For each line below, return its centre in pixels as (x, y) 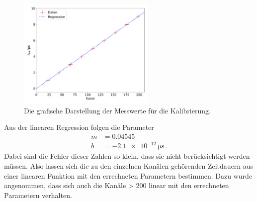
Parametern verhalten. (38, 195)
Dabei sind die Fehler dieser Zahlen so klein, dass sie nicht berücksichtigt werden (127, 156)
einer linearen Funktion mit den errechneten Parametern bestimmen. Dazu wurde (128, 175)
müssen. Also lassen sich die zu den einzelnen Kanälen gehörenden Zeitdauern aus (129, 166)
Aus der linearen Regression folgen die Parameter (79, 127)
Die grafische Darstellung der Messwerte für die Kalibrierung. (117, 110)
